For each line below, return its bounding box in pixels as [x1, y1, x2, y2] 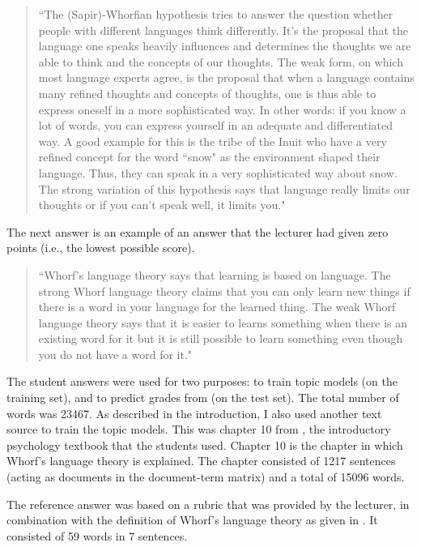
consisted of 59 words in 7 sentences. [6, 527, 188, 544]
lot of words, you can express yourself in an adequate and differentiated [38, 117, 393, 134]
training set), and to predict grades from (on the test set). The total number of [6, 389, 399, 406]
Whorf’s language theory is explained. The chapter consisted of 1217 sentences [6, 452, 396, 469]
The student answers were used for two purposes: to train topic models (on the [6, 373, 398, 390]
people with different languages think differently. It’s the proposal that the [38, 21, 408, 38]
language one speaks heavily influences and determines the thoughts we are [38, 37, 411, 54]
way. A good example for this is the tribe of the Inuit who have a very [38, 132, 387, 149]
